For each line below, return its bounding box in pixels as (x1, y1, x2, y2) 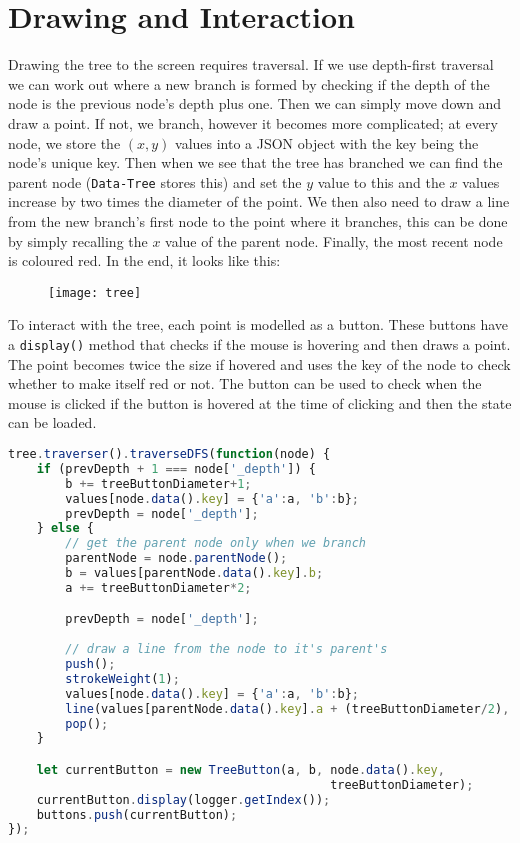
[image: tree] (48, 285, 142, 300)
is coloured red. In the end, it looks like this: (8, 250, 281, 271)
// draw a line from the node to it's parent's (65, 642, 388, 657)
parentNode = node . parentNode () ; (65, 551, 288, 566)
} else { (36, 521, 94, 536)
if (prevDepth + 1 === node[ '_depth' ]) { (36, 461, 316, 476)
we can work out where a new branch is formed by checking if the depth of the (8, 73, 490, 94)
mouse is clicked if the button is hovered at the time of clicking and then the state (8, 392, 512, 413)
